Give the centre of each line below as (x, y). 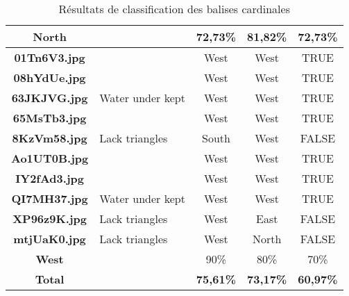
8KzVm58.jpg (50, 138)
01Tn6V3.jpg (50, 57)
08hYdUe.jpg (50, 77)
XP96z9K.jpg (50, 219)
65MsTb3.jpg (50, 118)
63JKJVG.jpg (50, 98)
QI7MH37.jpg (50, 198)
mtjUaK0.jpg (50, 239)
